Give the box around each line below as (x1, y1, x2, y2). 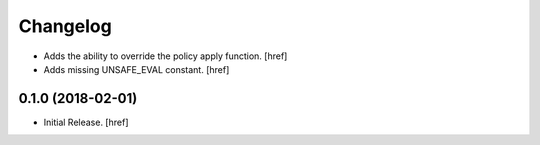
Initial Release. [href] (43, 116, 129, 128)
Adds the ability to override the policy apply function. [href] (43, 50, 288, 62)
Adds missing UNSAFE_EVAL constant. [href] (43, 63, 230, 75)
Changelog (18, 15, 112, 37)
